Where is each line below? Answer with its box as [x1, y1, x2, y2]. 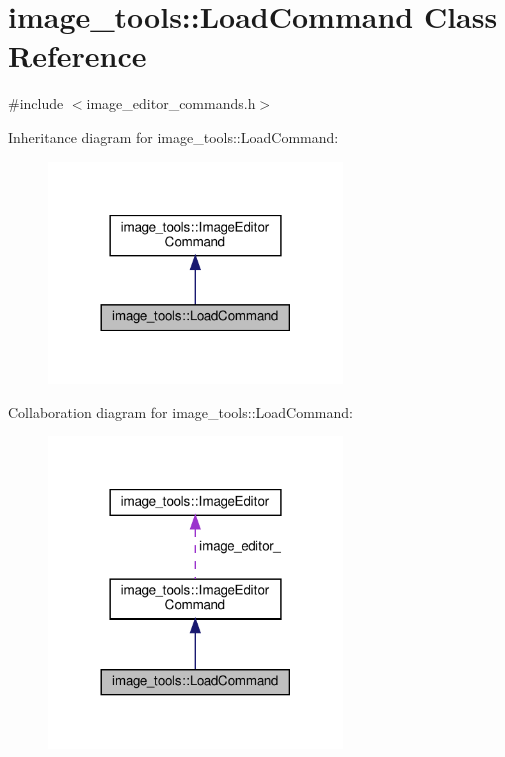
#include [8, 93, 64, 114]
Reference [8, 35, 147, 76]
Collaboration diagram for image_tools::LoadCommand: [8, 401, 353, 422]
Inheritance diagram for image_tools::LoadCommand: [8, 126, 339, 147]
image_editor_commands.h [86, 93, 256, 114]
